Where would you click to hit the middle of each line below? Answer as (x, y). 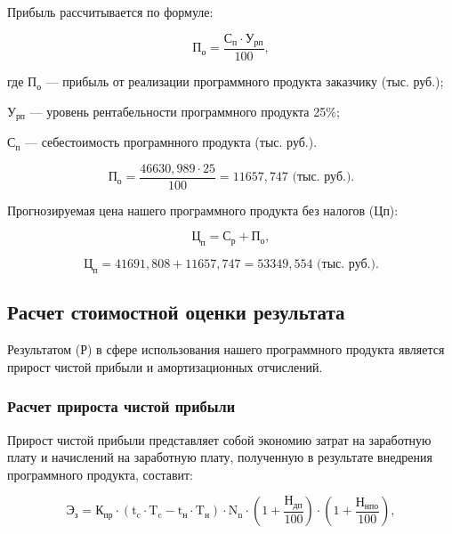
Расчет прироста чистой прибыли (121, 406)
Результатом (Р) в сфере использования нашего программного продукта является (226, 349)
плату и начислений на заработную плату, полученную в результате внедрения (220, 457)
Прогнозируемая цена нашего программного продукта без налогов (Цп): (203, 210)
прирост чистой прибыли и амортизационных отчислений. (165, 366)
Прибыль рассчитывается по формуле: (110, 12)
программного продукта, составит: (100, 474)
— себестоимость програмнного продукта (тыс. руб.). (171, 142)
